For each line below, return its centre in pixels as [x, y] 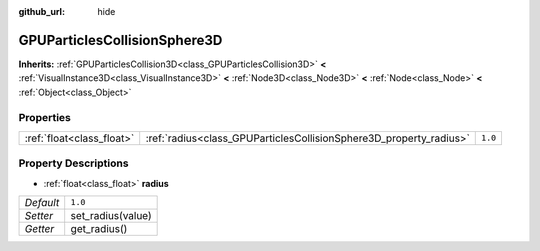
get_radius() [99, 228]
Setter [39, 215]
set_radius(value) [111, 215]
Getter [39, 228]
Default [42, 202]
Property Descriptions [73, 163]
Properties [45, 118]
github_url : [41, 11]
